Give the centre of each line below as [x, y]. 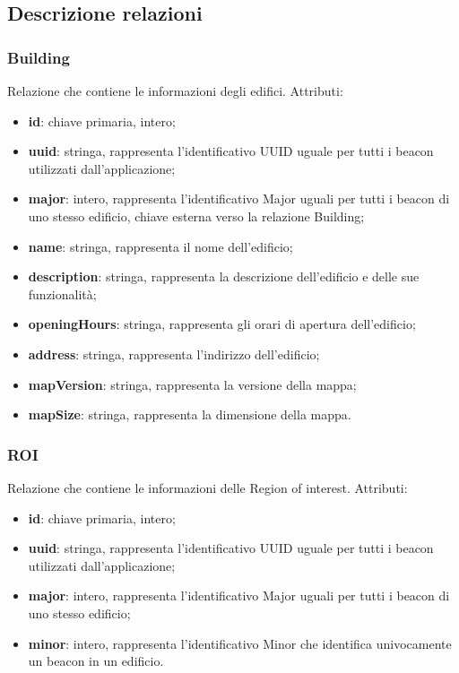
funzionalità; [62, 293]
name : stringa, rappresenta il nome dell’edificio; [160, 246]
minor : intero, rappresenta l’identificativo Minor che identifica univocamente [240, 643]
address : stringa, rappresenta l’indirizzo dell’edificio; [174, 354]
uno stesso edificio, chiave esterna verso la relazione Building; [196, 216]
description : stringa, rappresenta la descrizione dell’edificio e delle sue [224, 276]
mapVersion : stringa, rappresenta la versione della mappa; [192, 384]
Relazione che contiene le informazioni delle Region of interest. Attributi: [208, 487]
